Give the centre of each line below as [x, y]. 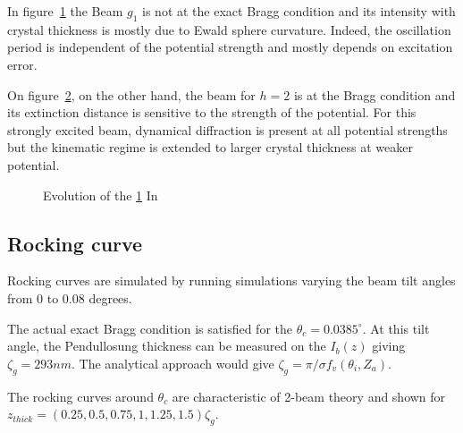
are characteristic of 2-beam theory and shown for [309, 396]
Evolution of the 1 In [101, 195]
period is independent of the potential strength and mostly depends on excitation [230, 47]
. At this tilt [396, 328]
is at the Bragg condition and [375, 94]
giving [389, 346]
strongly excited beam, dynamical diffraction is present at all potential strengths [227, 129]
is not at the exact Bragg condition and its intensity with [299, 11]
